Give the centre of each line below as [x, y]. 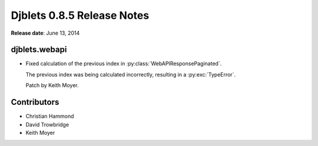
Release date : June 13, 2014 [45, 33]
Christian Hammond [50, 116]
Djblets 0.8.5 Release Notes [80, 15]
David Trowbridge [47, 124]
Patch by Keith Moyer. [52, 85]
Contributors [35, 102]
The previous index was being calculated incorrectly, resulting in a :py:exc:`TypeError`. [130, 74]
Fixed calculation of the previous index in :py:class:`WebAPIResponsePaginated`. [124, 64]
